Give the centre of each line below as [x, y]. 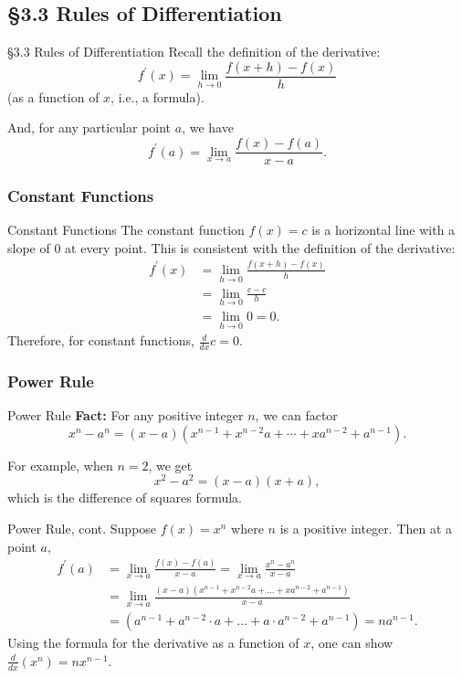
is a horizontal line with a [383, 230]
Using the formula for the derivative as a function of [153, 643]
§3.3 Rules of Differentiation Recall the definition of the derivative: [194, 52]
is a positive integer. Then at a [366, 528]
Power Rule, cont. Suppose [82, 528]
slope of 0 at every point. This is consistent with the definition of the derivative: [231, 247]
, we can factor [296, 415]
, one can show [352, 643]
